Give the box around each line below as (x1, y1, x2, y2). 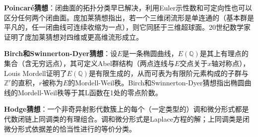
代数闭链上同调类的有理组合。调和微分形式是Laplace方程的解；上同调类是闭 (4, 113, 250, 124)
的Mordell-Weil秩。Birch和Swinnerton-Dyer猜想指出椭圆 (68, 77, 245, 88)
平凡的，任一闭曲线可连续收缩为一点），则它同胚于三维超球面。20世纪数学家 (4, 22, 251, 32)
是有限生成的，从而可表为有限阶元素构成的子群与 (88, 68, 249, 78)
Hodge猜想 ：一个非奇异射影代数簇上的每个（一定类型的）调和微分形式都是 (4, 104, 249, 114)
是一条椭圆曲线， (122, 48, 178, 59)
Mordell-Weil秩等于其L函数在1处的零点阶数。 (17, 87, 162, 97)
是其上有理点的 (199, 48, 249, 59)
